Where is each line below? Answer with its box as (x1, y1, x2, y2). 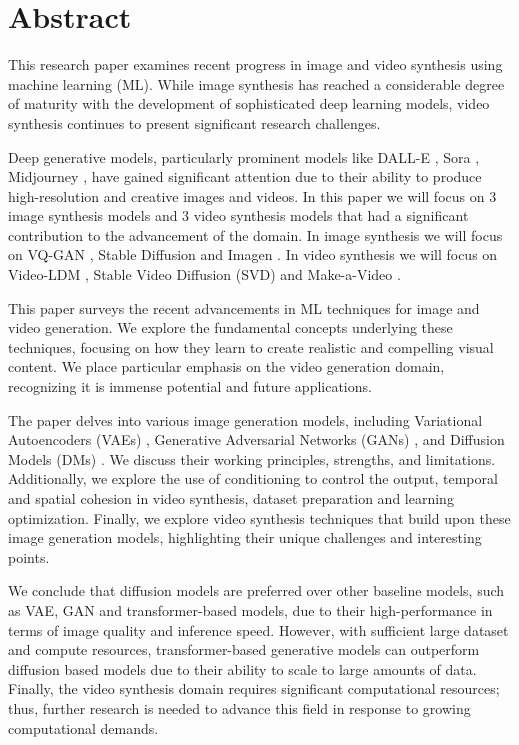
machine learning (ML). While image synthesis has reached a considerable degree (8, 73, 505, 94)
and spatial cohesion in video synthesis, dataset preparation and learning (8, 488, 454, 508)
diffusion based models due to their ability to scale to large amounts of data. (8, 658, 477, 679)
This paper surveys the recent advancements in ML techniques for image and (8, 297, 480, 318)
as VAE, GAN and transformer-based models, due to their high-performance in (8, 599, 493, 620)
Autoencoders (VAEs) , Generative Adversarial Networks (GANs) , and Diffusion (8, 429, 505, 450)
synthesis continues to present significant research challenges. (8, 112, 381, 133)
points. (8, 546, 50, 567)
